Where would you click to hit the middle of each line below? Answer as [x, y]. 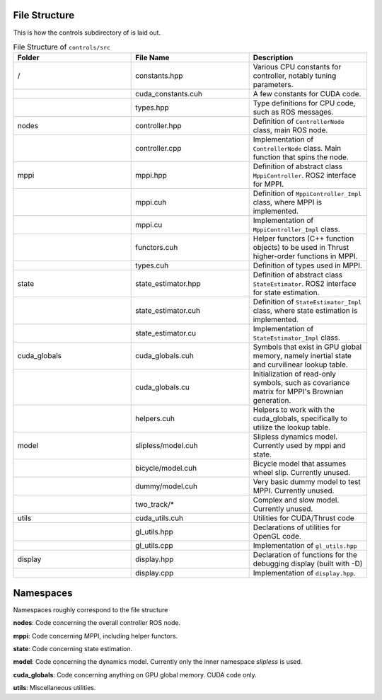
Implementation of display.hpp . [305, 573]
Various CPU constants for [297, 67]
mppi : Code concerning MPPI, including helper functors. [95, 636]
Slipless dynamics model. [295, 437]
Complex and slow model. [296, 500]
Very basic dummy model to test [307, 482]
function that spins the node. [301, 157]
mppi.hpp [151, 176]
